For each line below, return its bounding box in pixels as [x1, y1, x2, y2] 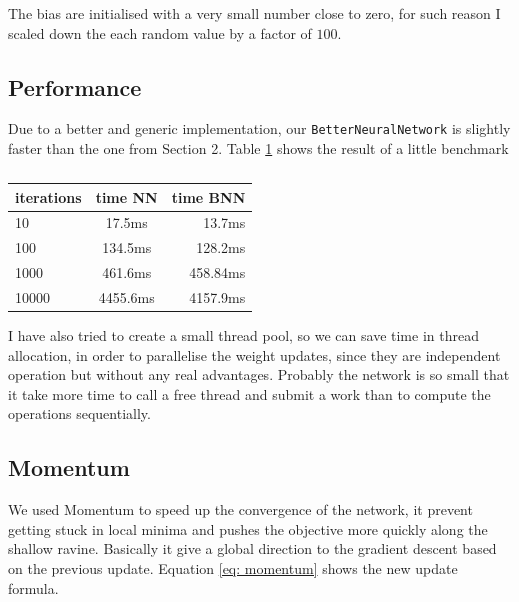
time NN [95, 186, 158, 207]
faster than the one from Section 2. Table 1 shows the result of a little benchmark [8, 138, 509, 159]
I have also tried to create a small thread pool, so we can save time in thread [8, 325, 479, 346]
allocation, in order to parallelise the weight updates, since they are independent [8, 344, 501, 365]
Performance [8, 71, 142, 102]
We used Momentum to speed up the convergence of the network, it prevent [8, 499, 473, 520]
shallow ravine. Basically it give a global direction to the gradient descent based [8, 538, 497, 559]
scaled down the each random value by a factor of [8, 22, 312, 43]
